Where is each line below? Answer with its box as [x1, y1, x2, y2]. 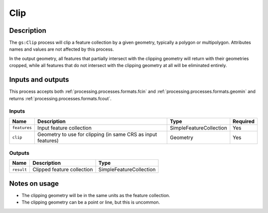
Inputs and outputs [9, 75, 69, 84]
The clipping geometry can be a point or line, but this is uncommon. [21, 199, 160, 206]
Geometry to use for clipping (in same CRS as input [37, 131, 157, 138]
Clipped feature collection [32, 166, 93, 173]
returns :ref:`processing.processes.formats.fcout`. [9, 95, 112, 101]
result [12, 167, 27, 172]
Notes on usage [9, 179, 59, 188]
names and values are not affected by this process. [9, 46, 114, 52]
